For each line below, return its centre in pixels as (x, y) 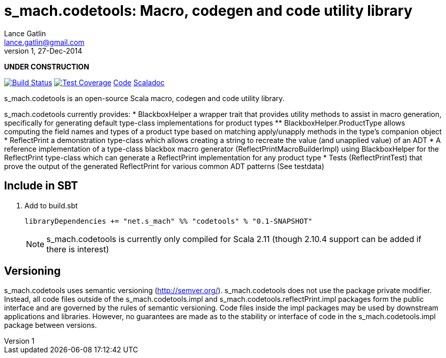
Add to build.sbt (51, 205)
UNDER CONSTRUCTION (47, 66)
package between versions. (50, 325)
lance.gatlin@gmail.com (44, 42)
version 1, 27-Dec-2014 (43, 51)
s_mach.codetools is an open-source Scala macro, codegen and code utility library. (145, 98)
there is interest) (78, 249)
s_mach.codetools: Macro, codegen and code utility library (208, 11)
